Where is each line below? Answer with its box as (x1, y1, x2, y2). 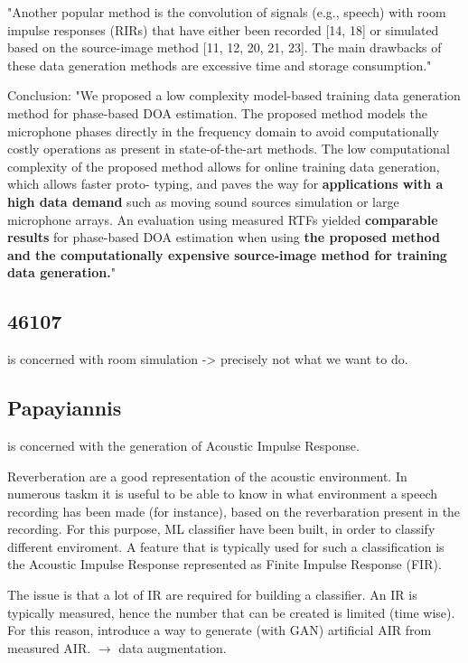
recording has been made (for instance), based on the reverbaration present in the (7, 501, 461, 520)
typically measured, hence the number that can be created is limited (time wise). (7, 602, 455, 621)
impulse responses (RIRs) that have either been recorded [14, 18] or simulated (7, 20, 439, 39)
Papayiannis (7, 394, 122, 422)
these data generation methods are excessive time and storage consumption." (7, 55, 432, 74)
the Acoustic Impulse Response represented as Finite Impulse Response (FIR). (7, 555, 442, 574)
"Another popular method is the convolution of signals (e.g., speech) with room (7, 3, 446, 21)
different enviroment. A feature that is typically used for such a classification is (7, 537, 445, 556)
